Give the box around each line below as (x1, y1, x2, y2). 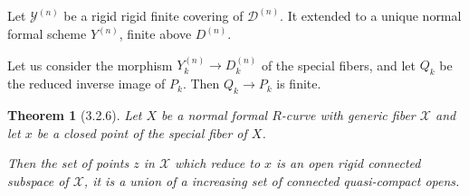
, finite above (119, 24, 192, 43)
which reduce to (175, 154, 261, 173)
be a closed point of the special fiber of (36, 123, 247, 142)
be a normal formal (161, 106, 268, 125)
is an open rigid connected (276, 154, 421, 173)
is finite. (276, 74, 321, 93)
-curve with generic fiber (281, 106, 416, 125)
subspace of (7, 171, 69, 190)
